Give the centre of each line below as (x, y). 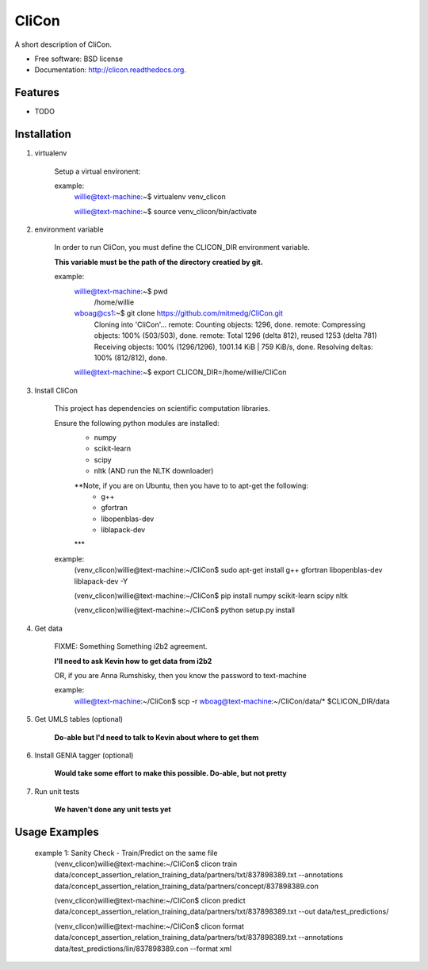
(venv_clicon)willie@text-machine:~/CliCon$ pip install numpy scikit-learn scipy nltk (211, 596)
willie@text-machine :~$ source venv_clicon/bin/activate (166, 211)
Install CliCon (56, 390)
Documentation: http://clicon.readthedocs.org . (110, 70)
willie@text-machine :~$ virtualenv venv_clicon (150, 197)
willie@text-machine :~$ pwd (121, 291)
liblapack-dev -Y (101, 581)
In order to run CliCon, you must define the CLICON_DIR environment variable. (182, 247)
